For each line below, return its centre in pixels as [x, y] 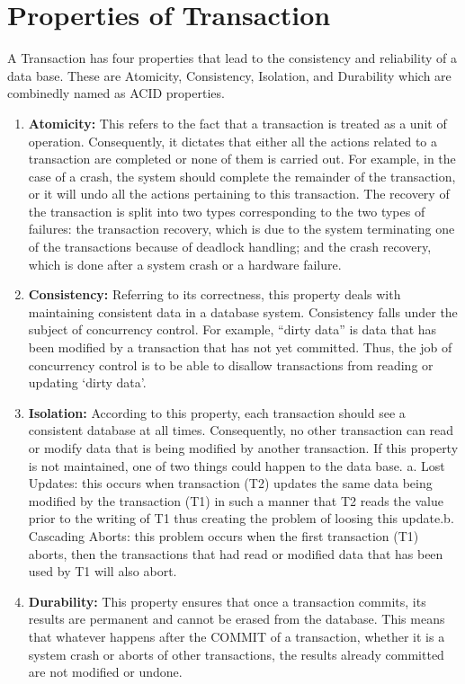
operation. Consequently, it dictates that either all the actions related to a [232, 141]
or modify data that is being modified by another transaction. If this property [243, 448]
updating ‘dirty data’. [87, 382]
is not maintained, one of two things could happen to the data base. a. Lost [237, 465]
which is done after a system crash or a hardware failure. [185, 264]
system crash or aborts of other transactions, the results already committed [236, 654]
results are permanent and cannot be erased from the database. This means [237, 619]
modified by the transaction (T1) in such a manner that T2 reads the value [236, 500]
